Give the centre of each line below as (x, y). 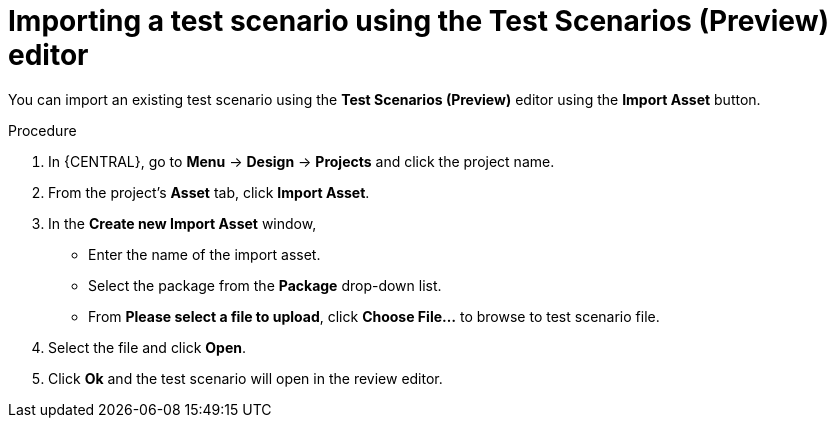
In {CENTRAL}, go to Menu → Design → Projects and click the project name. (301, 161)
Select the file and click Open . (147, 347)
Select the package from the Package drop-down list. (265, 285)
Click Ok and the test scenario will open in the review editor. (245, 378)
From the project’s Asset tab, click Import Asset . (209, 192)
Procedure (42, 130)
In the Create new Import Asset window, (182, 223)
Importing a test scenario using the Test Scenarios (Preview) (418, 21)
